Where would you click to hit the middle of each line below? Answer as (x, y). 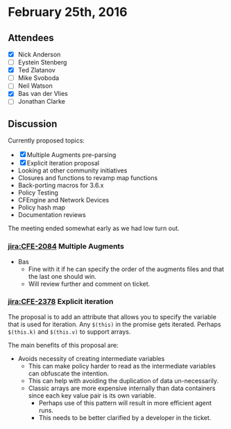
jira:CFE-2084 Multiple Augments (66, 246)
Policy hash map (41, 208)
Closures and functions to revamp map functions (88, 178)
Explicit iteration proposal (63, 163)
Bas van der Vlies (43, 94)
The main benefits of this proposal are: (63, 345)
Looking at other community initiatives (72, 170)
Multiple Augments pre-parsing (71, 155)
